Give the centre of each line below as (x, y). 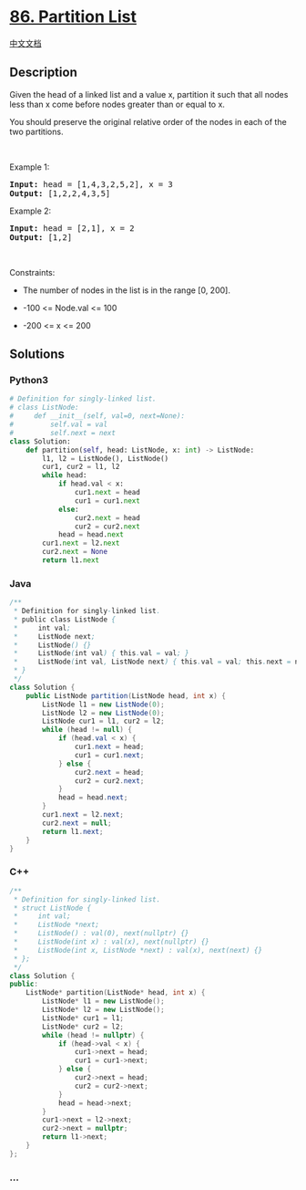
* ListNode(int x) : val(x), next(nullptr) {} (111, 942)
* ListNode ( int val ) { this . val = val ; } (101, 653)
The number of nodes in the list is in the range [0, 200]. (126, 290)
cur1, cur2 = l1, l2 (81, 467)
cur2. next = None (75, 552)
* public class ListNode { (65, 619)
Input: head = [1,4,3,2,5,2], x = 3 (91, 184)
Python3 (29, 381)
